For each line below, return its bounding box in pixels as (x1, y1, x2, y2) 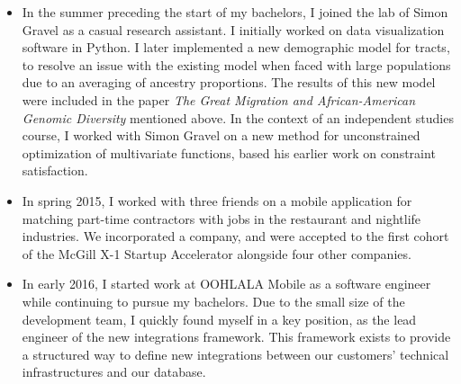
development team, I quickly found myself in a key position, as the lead (22, 309, 417, 328)
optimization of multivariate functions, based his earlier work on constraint (22, 143, 436, 162)
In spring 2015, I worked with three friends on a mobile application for (22, 191, 412, 210)
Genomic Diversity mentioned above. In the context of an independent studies (22, 108, 454, 127)
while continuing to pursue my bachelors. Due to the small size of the (22, 291, 405, 310)
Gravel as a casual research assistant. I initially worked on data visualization (22, 20, 445, 39)
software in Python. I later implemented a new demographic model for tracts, (22, 38, 450, 57)
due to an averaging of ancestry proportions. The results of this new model (22, 73, 436, 92)
